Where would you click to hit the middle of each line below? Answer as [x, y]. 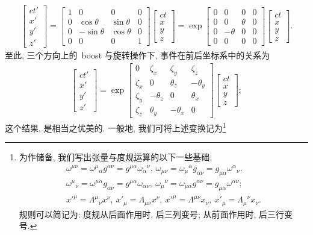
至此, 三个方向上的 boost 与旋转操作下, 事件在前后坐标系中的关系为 [138, 55]
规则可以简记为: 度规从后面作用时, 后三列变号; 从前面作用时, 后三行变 [156, 214]
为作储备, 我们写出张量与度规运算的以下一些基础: [116, 157]
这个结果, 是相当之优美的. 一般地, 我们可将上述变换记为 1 [116, 127]
